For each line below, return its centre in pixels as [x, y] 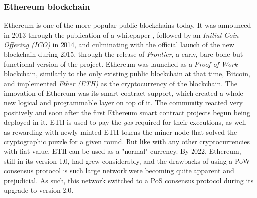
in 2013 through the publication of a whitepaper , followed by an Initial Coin [121, 34]
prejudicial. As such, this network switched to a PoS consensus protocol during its [129, 180]
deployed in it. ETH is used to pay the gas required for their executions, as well [125, 122]
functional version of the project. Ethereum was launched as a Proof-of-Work [121, 64]
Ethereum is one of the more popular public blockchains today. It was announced [128, 25]
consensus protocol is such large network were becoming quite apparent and [119, 171]
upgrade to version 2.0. [39, 190]
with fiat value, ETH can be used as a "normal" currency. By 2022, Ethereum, [123, 151]
